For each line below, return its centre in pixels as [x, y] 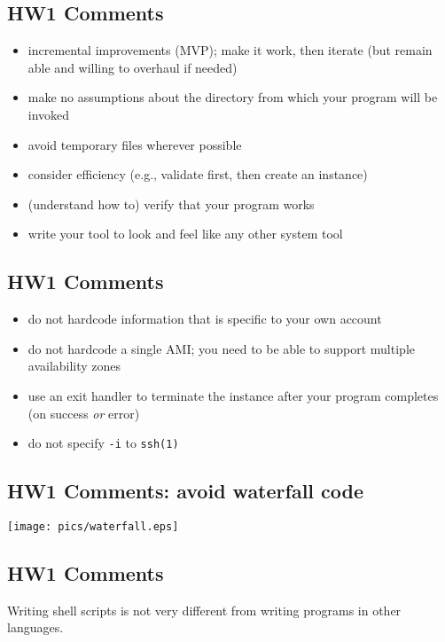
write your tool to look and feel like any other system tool [185, 234]
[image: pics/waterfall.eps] [93, 526]
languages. [35, 627]
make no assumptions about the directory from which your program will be [233, 97]
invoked [49, 114]
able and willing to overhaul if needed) [133, 67]
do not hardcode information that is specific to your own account [205, 319]
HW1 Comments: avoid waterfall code [186, 491]
